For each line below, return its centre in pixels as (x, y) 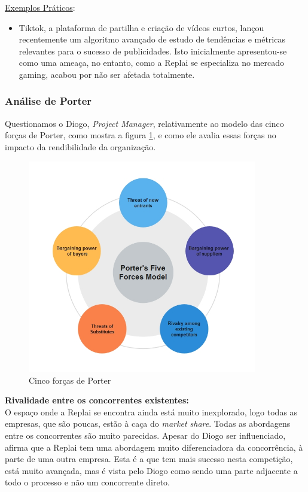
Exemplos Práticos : (40, 7)
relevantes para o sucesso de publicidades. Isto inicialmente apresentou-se (153, 51)
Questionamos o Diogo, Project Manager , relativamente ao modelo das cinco (144, 123)
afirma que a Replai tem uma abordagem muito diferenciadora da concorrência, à (154, 447)
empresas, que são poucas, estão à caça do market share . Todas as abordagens (148, 423)
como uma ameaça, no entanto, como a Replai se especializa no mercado (152, 63)
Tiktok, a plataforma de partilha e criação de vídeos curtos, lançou (141, 27)
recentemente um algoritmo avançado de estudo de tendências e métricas (152, 39)
